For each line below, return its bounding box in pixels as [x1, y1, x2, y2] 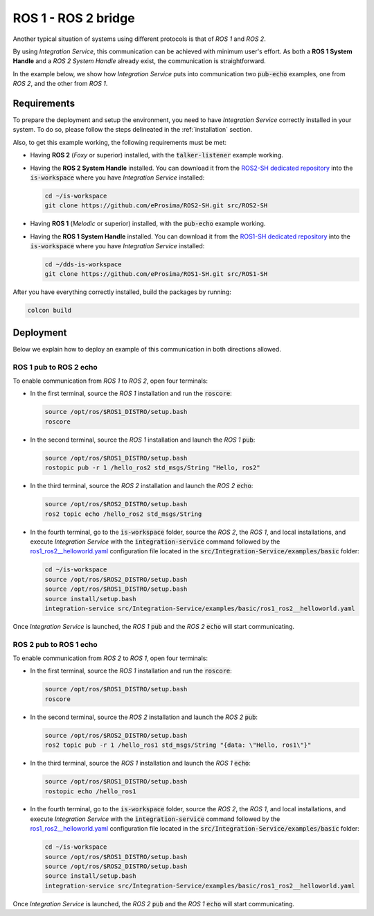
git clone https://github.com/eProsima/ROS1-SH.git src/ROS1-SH [44, 270, 268, 278]
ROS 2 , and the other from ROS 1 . [12, 80, 108, 88]
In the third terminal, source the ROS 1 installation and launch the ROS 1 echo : [30, 759, 251, 768]
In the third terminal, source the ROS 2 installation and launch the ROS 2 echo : [30, 482, 253, 490]
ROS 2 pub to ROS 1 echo [12, 639, 98, 649]
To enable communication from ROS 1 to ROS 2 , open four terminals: [12, 377, 208, 385]
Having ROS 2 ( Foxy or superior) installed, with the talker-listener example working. [30, 151, 283, 159]
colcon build [27, 306, 72, 315]
